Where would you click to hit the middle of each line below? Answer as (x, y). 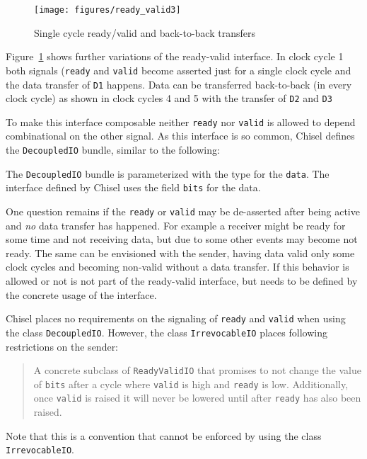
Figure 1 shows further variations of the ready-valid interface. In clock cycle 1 (175, 56)
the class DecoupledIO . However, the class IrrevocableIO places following (167, 332)
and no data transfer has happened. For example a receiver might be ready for (176, 225)
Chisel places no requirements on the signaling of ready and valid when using (176, 318)
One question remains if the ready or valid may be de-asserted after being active (183, 211)
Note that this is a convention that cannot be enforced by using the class (164, 435)
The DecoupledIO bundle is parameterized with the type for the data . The (168, 173)
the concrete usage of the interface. (81, 294)
